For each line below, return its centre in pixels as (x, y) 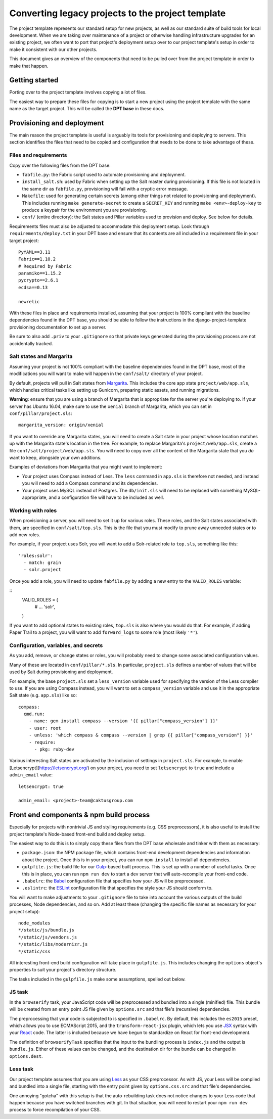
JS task (19, 992)
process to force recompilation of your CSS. (55, 1110)
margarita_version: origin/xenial (61, 425)
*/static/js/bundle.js (47, 930)
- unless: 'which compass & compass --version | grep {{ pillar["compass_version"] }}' (141, 735)
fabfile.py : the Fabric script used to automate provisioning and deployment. (104, 175)
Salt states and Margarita (41, 356)
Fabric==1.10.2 (37, 259)
